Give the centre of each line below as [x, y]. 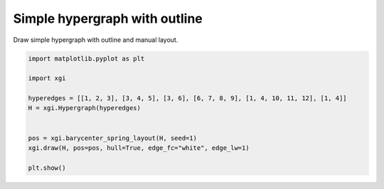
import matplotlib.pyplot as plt [86, 58]
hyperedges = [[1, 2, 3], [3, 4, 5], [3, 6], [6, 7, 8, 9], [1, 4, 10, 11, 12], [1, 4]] [188, 98]
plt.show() [47, 168]
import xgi [47, 79]
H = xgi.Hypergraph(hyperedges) [85, 108]
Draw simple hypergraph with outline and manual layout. [96, 40]
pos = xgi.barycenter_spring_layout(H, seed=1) [112, 138]
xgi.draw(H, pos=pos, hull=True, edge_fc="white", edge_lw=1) [139, 148]
